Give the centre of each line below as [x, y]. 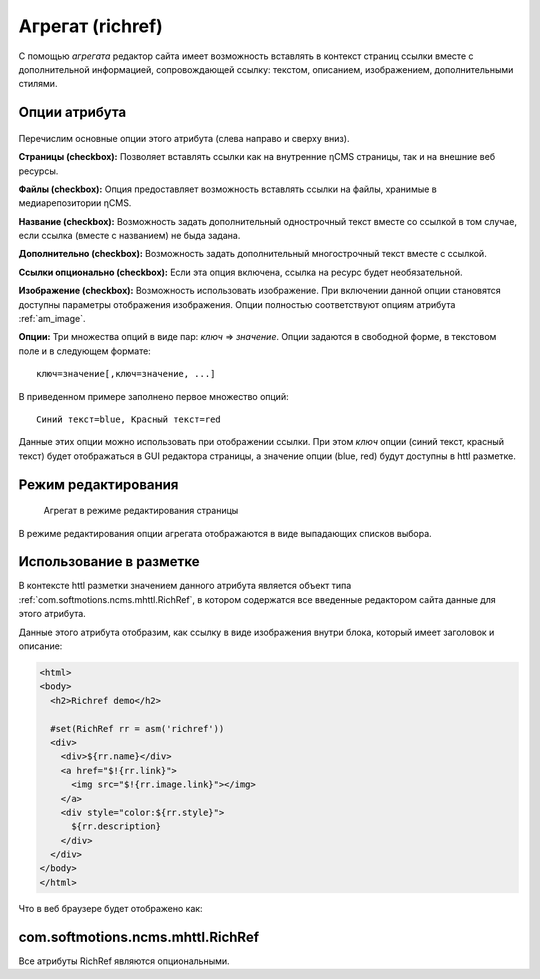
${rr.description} [116, 826]
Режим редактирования [98, 484]
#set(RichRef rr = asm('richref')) [137, 728]
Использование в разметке [109, 561]
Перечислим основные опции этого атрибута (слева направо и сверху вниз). [184, 138]
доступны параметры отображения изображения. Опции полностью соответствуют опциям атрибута [237, 304]
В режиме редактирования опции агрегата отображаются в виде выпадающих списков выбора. [225, 533]
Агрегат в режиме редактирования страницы [141, 511]
